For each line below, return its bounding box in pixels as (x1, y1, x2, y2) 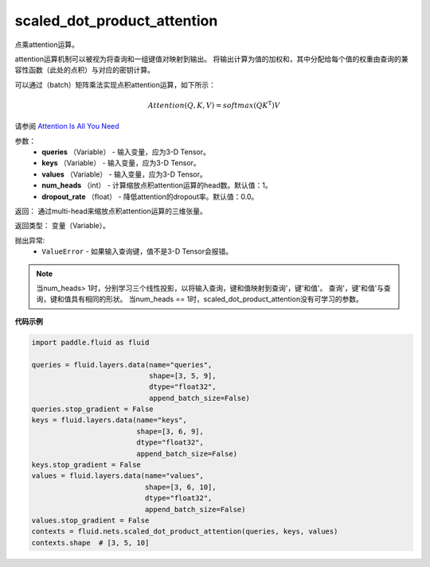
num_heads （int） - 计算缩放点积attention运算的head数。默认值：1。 (41, 181, 272, 190)
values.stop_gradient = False (31, 516, 150, 525)
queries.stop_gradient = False (31, 405, 154, 414)
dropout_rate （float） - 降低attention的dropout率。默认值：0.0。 (41, 192, 259, 201)
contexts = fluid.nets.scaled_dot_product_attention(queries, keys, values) (31, 527, 338, 536)
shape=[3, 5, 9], (148, 371, 217, 380)
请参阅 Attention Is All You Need (14, 122, 119, 131)
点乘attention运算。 (14, 40, 79, 49)
